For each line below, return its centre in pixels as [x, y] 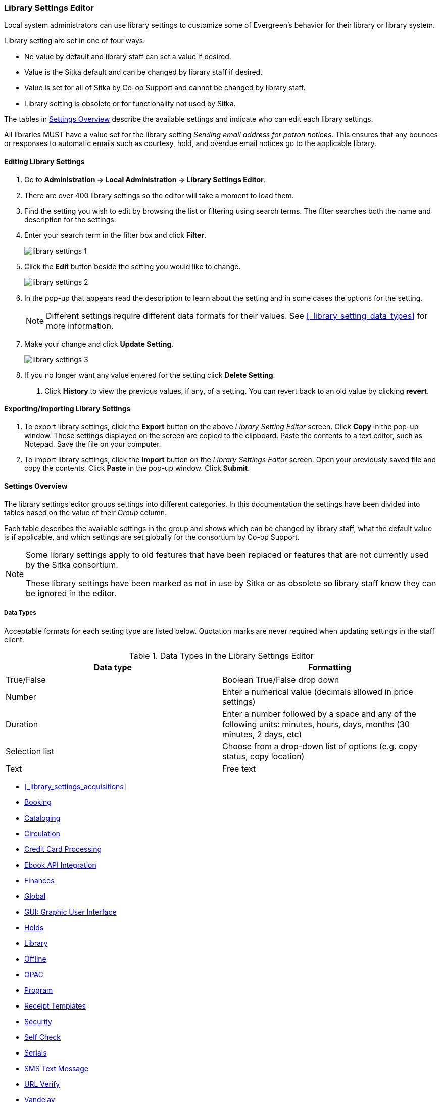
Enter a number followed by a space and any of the [319, 714]
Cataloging [42, 818]
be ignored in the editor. [71, 593]
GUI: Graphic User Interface [70, 912]
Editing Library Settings [44, 161]
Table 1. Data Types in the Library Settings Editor [221, 656]
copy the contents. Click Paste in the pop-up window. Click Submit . [137, 468]
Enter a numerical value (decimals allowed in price [318, 691]
